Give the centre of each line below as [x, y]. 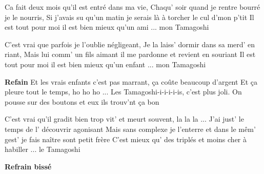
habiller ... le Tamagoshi [43, 149]
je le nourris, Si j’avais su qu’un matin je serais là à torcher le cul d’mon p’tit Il [129, 17]
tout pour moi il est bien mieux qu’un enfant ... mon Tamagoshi [105, 64]
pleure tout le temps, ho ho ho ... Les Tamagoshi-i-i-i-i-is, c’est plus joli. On [123, 92]
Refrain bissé [28, 166]
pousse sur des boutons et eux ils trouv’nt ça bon [82, 101]
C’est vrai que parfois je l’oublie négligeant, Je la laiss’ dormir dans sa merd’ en [130, 44]
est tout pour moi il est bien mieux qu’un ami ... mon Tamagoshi [107, 27]
